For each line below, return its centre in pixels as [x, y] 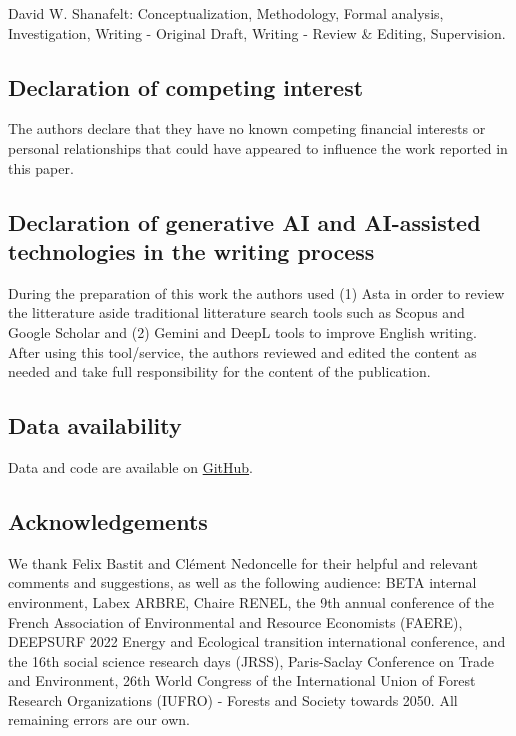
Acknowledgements [108, 520]
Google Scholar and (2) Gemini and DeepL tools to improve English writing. [242, 331]
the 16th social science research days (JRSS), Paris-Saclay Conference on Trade [251, 660]
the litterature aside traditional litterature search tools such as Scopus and [236, 312]
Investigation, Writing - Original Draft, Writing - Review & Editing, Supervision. [257, 32]
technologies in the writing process [191, 250]
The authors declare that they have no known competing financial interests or [247, 128]
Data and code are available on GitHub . [130, 466]
